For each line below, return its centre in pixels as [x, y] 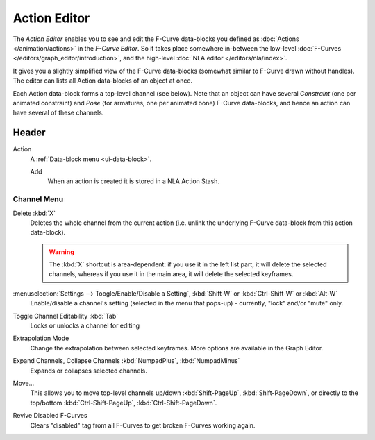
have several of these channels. [58, 113]
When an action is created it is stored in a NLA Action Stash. [134, 181]
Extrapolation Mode [41, 338]
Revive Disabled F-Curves [50, 416]
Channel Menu [38, 199]
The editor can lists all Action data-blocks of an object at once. [103, 81]
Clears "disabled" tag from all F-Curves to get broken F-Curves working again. [143, 425]
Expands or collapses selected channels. [89, 371]
